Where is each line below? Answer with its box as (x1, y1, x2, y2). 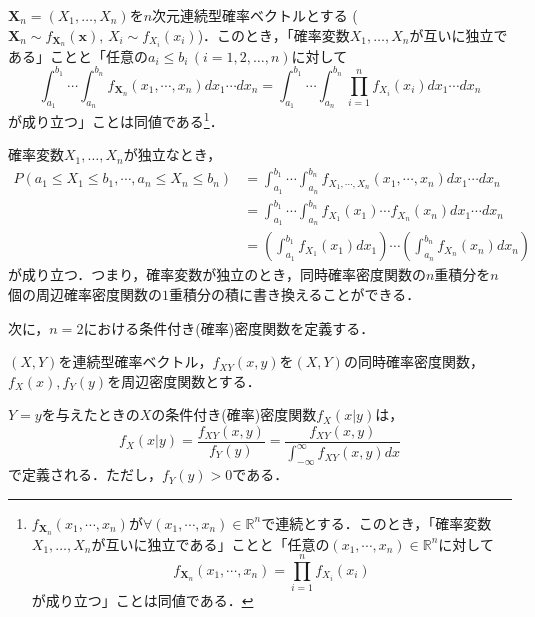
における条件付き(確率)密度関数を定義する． (83, 317, 375, 338)
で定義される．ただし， (8, 464, 162, 485)
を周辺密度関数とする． (107, 370, 261, 391)
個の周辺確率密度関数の (8, 283, 162, 304)
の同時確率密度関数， (343, 351, 484, 372)
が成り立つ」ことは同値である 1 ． (8, 107, 224, 131)
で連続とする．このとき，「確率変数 (261, 512, 492, 533)
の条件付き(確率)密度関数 (151, 404, 317, 425)
